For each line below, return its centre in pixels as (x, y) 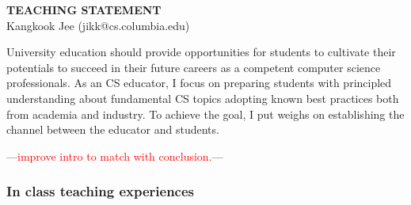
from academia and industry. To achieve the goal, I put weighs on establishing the (205, 114)
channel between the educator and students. (113, 129)
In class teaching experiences (101, 191)
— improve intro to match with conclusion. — (115, 156)
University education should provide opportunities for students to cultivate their (201, 52)
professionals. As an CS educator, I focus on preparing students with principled (199, 83)
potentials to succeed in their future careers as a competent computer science (194, 67)
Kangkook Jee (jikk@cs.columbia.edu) (98, 25)
